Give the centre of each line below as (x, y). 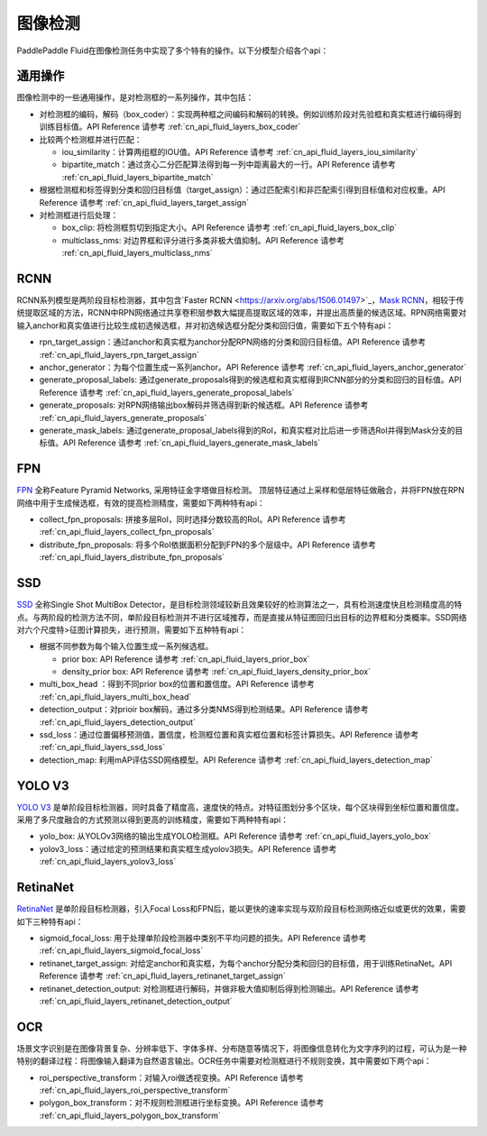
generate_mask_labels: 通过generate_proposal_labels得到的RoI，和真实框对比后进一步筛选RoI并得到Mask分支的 (247, 430)
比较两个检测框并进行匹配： (91, 139)
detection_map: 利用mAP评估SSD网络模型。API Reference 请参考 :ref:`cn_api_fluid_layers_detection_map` (236, 760)
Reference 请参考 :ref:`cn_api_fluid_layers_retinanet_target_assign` (162, 976)
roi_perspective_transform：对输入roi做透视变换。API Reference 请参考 (171, 1077)
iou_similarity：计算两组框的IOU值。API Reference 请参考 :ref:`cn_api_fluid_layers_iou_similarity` (240, 152)
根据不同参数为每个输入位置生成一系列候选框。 (126, 646)
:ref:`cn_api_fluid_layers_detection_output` (117, 722)
